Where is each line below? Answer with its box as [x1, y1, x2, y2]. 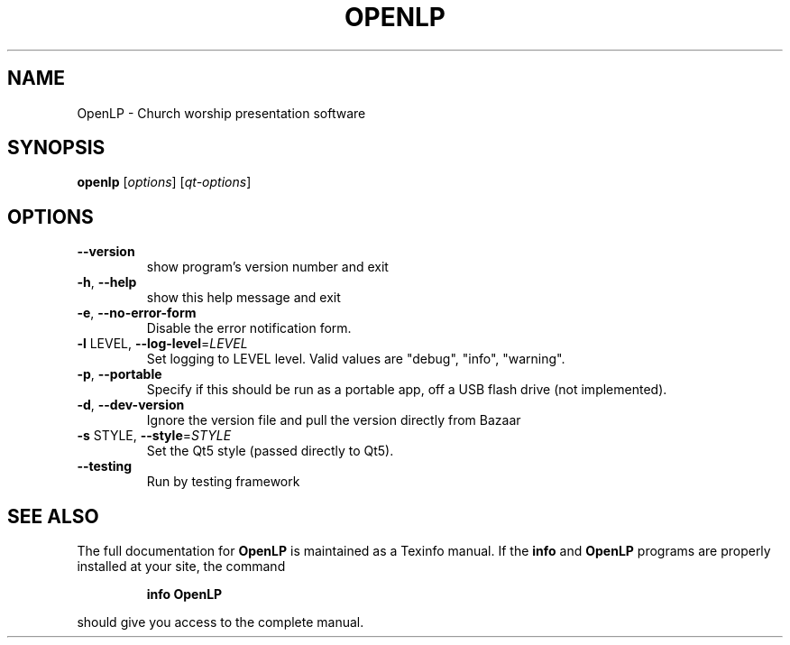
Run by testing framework [146, 474, 300, 490]
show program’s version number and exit [146, 259, 389, 275]
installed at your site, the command [77, 558, 286, 575]
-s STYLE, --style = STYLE [77, 428, 232, 444]
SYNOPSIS [7, 136, 106, 160]
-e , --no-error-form [77, 305, 197, 321]
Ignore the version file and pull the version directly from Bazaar [146, 412, 521, 428]
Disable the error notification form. [146, 320, 352, 336]
